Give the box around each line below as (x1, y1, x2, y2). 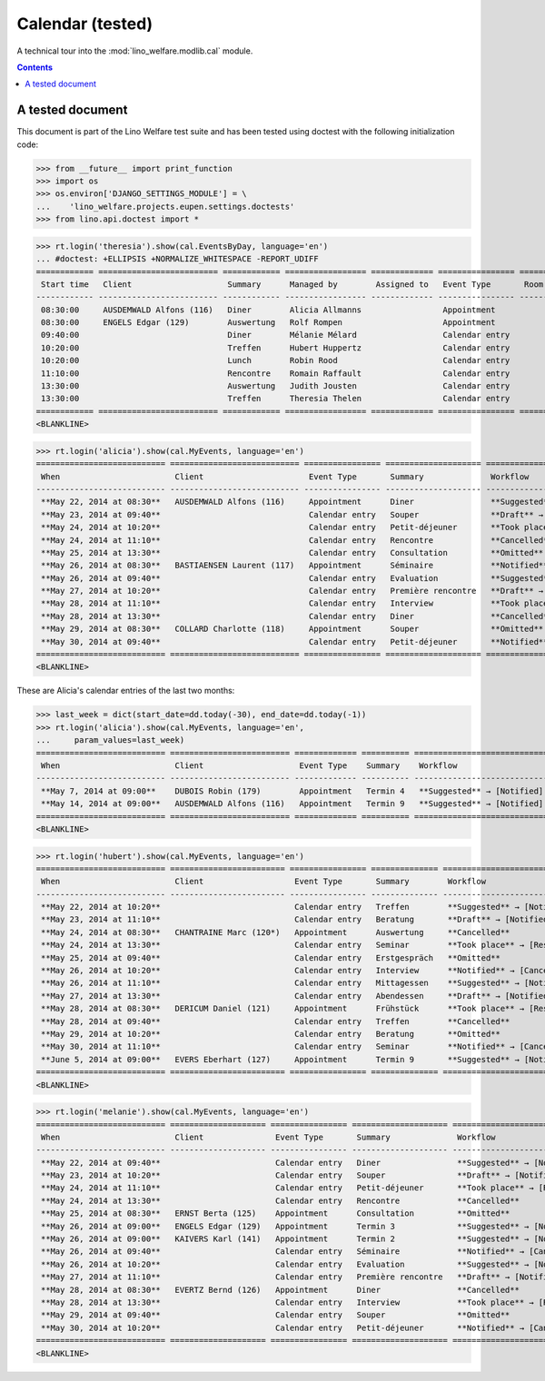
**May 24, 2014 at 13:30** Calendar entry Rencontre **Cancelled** (41, 1195, 520, 1206)
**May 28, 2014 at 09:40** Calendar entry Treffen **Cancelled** (41, 1016, 510, 1026)
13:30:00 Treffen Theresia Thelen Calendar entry (41, 393, 510, 404)
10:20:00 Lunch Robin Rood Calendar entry (41, 355, 510, 366)
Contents (16, 62, 54, 73)
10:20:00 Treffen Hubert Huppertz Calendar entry (41, 342, 510, 353)
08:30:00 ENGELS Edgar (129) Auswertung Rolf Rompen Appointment (41, 318, 496, 328)
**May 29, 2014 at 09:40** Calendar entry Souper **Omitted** (41, 1310, 510, 1320)
